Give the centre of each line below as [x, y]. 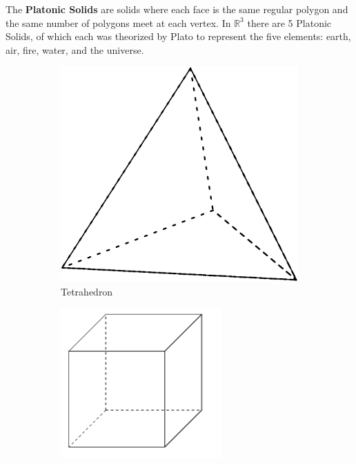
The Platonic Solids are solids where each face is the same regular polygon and [177, 9]
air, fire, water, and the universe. [75, 49]
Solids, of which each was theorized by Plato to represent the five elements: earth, [178, 36]
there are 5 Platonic [289, 22]
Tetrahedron [87, 291]
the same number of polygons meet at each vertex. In [118, 22]
